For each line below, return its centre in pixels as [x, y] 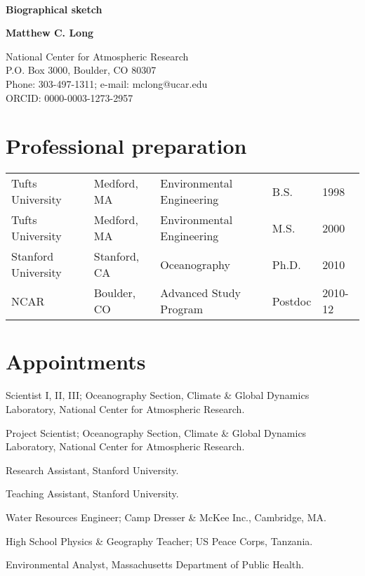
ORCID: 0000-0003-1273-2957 [69, 97]
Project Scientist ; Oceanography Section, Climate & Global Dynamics [156, 432]
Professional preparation [126, 146]
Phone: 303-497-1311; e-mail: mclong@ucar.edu [107, 83]
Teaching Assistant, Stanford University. [92, 493]
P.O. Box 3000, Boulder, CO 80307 [81, 70]
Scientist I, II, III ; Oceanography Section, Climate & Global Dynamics [158, 395]
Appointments [76, 361]
